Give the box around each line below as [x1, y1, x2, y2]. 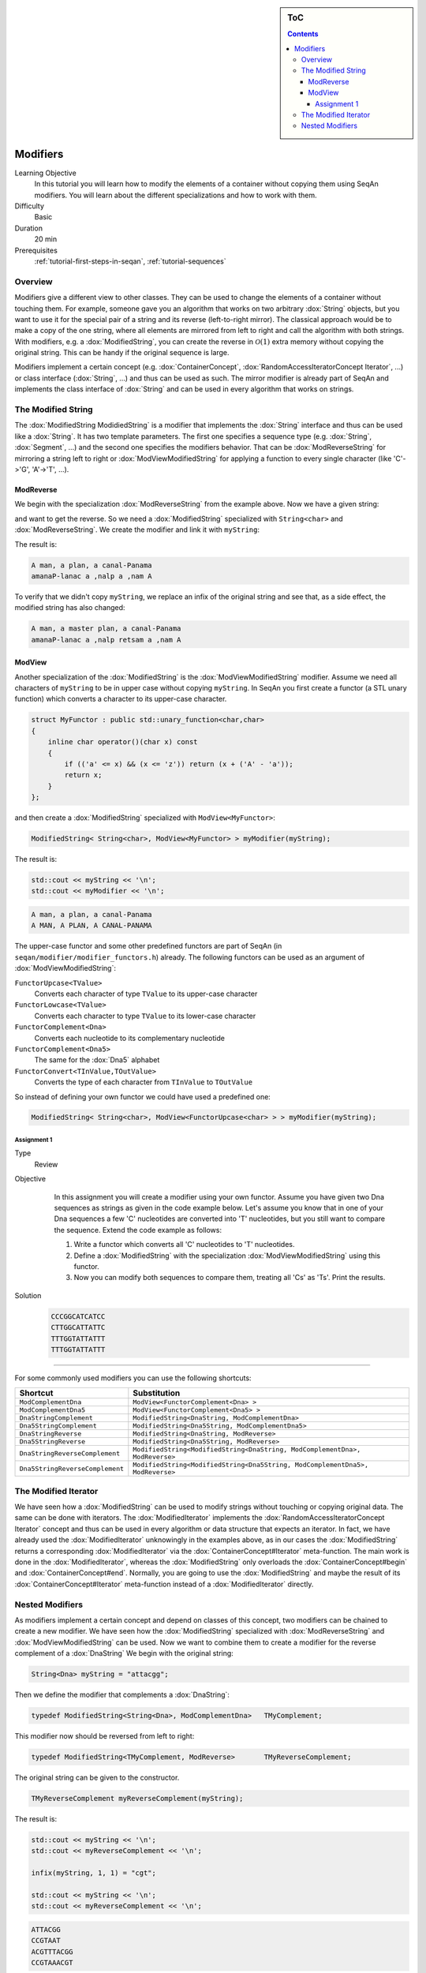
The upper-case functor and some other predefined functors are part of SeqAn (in [14, 942, 282, 951]
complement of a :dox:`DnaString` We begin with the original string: [14, 1649, 234, 1658]
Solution [14, 1290, 42, 1300]
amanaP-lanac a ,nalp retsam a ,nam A [31, 635, 181, 644]
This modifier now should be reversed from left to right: [14, 1732, 195, 1741]
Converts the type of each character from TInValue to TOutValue [34, 1077, 252, 1087]
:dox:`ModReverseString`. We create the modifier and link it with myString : [14, 525, 260, 534]
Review [34, 1159, 58, 1169]
